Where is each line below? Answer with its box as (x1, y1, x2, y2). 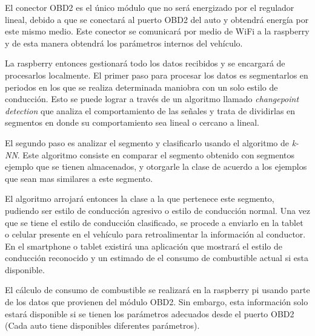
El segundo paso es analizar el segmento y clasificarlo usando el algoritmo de (5, 136, 289, 149)
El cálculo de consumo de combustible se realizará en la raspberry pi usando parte (5, 283, 310, 296)
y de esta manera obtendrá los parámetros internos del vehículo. (5, 36, 243, 49)
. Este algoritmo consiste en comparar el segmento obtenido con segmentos (17, 148, 295, 161)
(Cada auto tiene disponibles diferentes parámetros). (5, 319, 200, 332)
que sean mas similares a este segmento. (5, 172, 153, 184)
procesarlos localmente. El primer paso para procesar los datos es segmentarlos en (5, 68, 308, 81)
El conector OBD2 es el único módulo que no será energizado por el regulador (5, 1, 294, 13)
